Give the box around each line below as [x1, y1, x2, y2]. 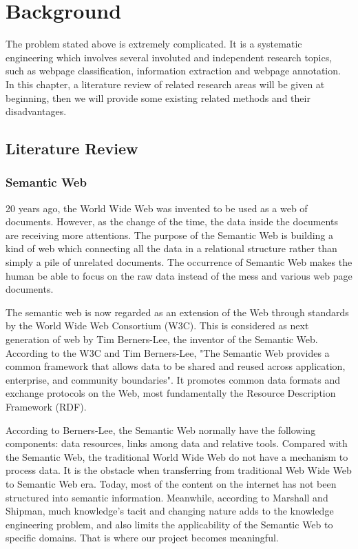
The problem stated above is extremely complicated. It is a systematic [6, 37, 302, 51]
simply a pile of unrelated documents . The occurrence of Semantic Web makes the [6, 255, 352, 269]
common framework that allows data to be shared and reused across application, [6, 359, 346, 373]
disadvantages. [6, 104, 67, 118]
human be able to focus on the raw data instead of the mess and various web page [6, 268, 352, 282]
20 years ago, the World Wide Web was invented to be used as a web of [6, 200, 308, 215]
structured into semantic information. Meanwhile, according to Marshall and [6, 490, 328, 504]
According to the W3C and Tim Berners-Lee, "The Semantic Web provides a [6, 345, 330, 360]
